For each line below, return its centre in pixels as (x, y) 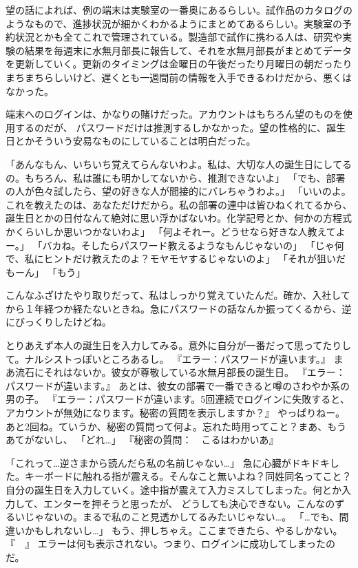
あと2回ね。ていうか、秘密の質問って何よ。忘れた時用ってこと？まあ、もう (176, 426)
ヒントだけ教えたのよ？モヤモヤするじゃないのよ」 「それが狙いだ (195, 259)
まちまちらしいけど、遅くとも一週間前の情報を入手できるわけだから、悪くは (179, 77)
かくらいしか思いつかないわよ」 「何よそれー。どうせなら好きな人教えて (171, 231)
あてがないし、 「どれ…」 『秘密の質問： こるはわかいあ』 (142, 440)
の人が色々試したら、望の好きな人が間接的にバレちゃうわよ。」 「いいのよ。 (178, 191)
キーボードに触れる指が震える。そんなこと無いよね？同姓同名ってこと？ (188, 476)
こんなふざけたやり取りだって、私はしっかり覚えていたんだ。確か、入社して (178, 295)
